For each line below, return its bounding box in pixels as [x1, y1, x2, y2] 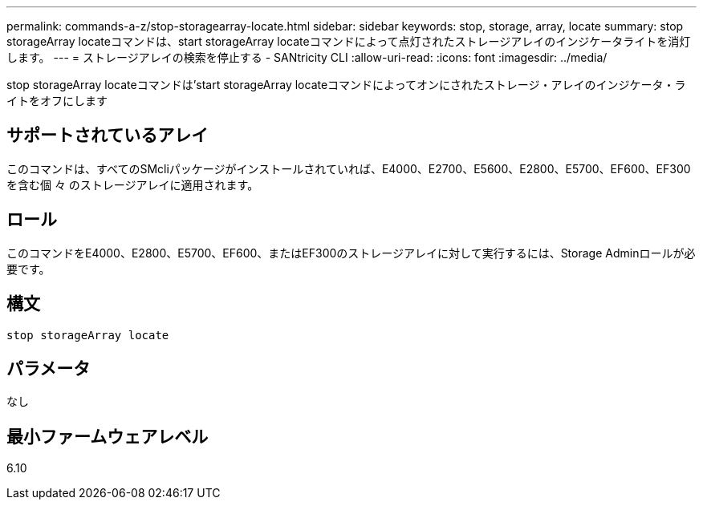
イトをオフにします [6, 94, 108, 107]
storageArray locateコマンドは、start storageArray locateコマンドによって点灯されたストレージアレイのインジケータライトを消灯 [6, 34, 691, 48]
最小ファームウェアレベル [6, 426, 209, 447]
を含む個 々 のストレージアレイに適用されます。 [6, 177, 259, 192]
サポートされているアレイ [6, 125, 209, 146]
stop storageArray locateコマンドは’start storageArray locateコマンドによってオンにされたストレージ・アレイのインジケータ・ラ [6, 78, 686, 91]
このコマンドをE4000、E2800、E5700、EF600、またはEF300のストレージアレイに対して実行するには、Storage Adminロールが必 [6, 245, 696, 260]
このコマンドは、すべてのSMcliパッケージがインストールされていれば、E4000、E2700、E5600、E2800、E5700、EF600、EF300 [6, 161, 691, 176]
